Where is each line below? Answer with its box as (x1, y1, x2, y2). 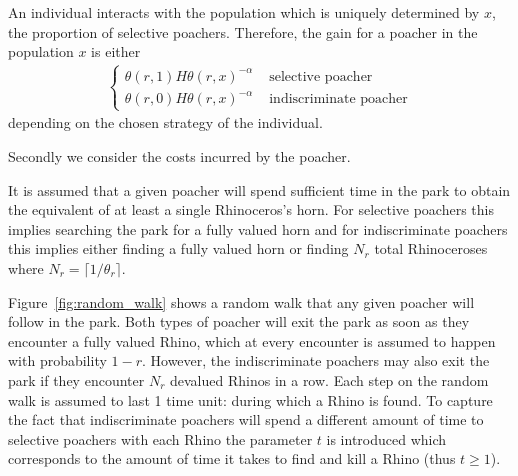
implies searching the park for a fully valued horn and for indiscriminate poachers (8, 218, 508, 239)
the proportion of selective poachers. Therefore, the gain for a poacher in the (8, 21, 478, 42)
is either (91, 41, 141, 62)
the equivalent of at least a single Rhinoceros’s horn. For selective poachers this (8, 199, 494, 220)
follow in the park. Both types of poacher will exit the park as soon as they (8, 311, 470, 332)
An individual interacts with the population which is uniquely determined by (8, 2, 480, 22)
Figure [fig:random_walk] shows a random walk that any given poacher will (8, 291, 475, 312)
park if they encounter (8, 369, 145, 390)
